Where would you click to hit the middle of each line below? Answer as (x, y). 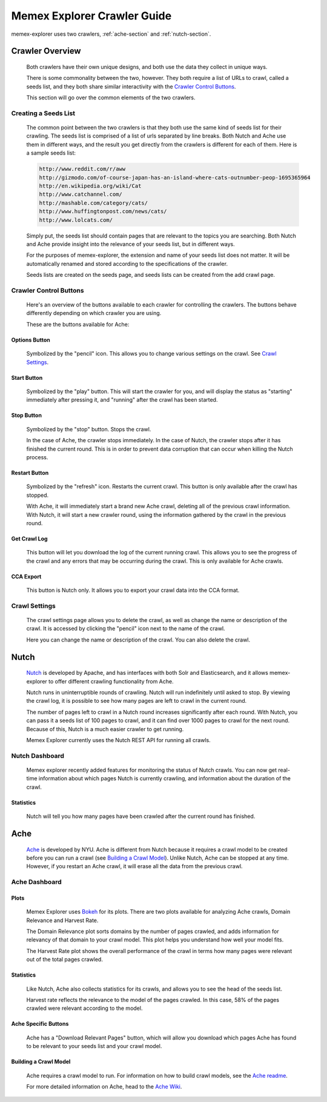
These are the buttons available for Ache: (78, 324)
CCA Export (26, 576)
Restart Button (30, 473)
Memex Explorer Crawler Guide (91, 16)
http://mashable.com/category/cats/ (94, 203)
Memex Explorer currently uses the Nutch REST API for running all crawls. (119, 740)
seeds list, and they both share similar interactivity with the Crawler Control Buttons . (131, 86)
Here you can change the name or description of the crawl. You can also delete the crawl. (138, 640)
